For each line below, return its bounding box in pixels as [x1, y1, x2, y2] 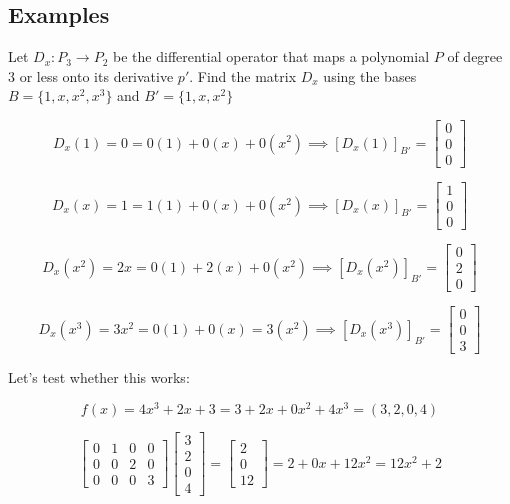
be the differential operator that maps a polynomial [113, 46, 430, 67]
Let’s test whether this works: [8, 367, 190, 388]
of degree [447, 46, 503, 67]
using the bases [323, 65, 417, 86]
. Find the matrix [189, 65, 297, 86]
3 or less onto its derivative [8, 65, 174, 86]
